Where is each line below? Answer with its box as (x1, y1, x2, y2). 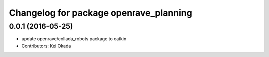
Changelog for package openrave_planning (9, 7, 193, 18)
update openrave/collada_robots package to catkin (21, 36, 127, 42)
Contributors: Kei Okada (21, 43, 71, 49)
